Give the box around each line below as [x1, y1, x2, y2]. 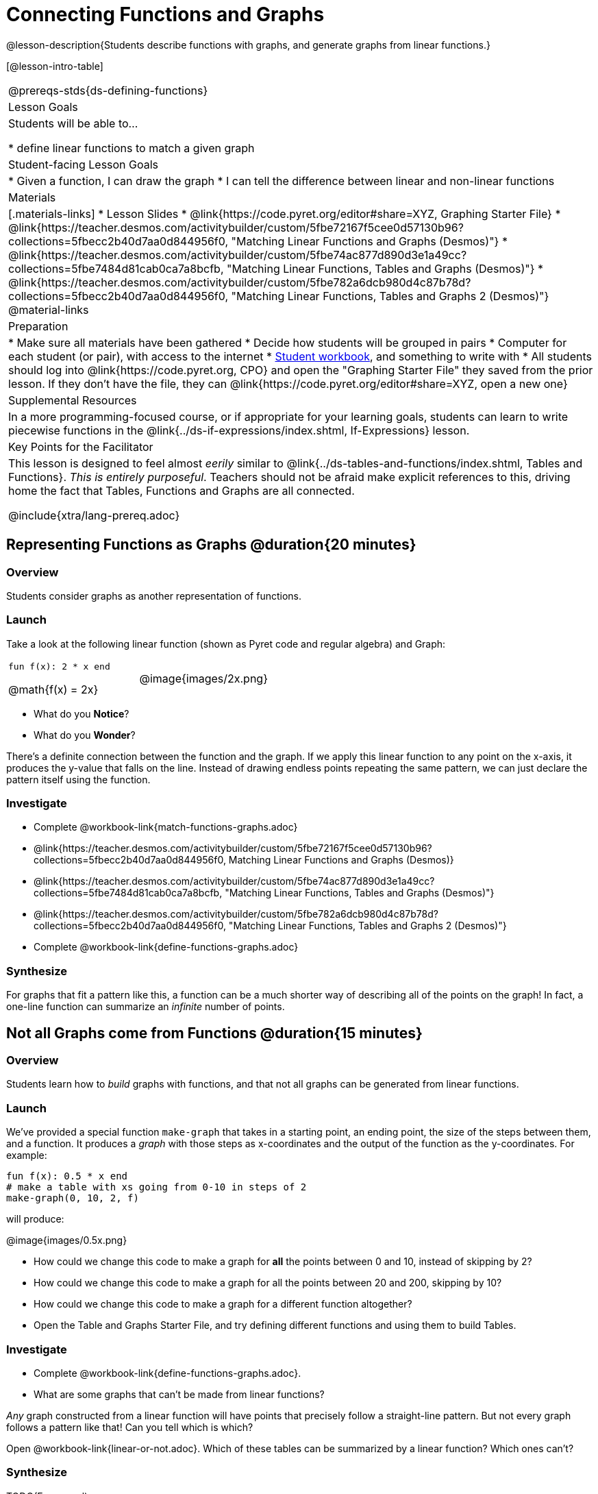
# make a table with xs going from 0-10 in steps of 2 [6, 1181, 307, 1193]
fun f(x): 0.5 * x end [6, 1171, 128, 1182]
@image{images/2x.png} [139, 672, 268, 686]
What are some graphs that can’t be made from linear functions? [34, 1388, 325, 1400]
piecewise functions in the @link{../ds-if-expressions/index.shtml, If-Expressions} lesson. [8, 423, 470, 437]
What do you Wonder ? [34, 728, 136, 741]
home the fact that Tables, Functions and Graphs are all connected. [8, 483, 355, 498]
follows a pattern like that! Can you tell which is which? [6, 1421, 253, 1433]
